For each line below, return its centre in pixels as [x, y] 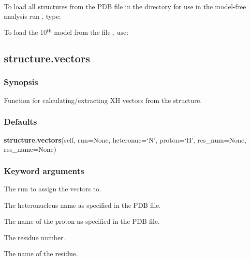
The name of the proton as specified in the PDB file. [82, 221]
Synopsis [21, 82]
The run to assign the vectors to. [52, 188]
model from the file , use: [91, 32]
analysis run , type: [32, 16]
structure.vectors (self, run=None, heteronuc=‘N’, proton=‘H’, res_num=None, [125, 139]
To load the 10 [26, 32]
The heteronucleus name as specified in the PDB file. [82, 205]
